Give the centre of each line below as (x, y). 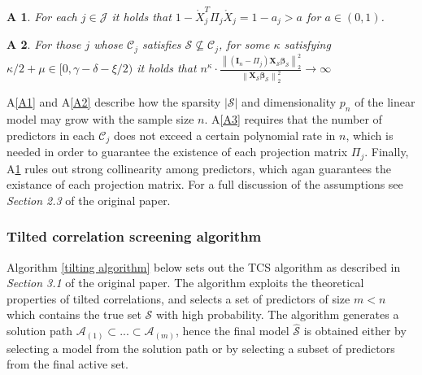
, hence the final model (233, 331)
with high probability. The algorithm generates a (277, 314)
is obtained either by (355, 331)
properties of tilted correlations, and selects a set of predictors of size (178, 298)
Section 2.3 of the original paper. (89, 200)
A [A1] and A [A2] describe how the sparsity (114, 102)
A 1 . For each (42, 16)
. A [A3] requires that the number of (293, 119)
